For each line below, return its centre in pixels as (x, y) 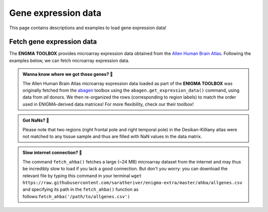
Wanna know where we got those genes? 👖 (68, 74)
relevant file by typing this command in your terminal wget (82, 175)
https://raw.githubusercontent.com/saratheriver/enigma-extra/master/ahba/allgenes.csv (133, 183)
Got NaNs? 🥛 (36, 120)
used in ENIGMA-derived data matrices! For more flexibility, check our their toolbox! (108, 104)
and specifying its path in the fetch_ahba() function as (81, 189)
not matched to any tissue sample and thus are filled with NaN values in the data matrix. (112, 136)
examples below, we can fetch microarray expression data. (69, 60)
